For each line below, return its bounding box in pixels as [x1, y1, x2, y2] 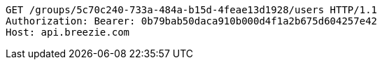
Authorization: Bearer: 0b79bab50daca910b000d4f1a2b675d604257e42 [6, 15, 378, 27]
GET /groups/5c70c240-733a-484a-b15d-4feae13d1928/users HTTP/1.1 [6, 4, 378, 15]
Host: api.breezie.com [6, 27, 130, 38]
